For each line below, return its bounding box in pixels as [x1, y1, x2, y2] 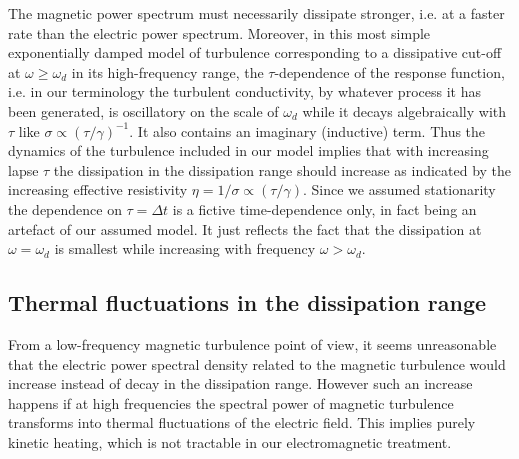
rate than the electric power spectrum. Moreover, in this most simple [8, 22, 431, 43]
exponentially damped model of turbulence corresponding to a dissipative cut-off [8, 42, 502, 63]
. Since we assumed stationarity [302, 179, 496, 200]
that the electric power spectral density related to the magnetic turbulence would [8, 353, 506, 374]
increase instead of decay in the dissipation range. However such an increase [8, 373, 473, 394]
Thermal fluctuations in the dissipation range [8, 287, 487, 318]
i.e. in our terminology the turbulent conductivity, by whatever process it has [8, 81, 481, 102]
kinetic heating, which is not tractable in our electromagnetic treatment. [8, 431, 452, 452]
